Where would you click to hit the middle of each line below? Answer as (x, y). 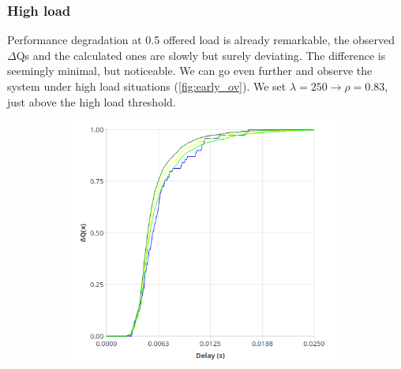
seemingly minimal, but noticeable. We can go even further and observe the (190, 71)
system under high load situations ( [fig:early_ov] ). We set (147, 86)
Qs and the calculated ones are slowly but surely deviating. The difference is (201, 55)
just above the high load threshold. (92, 101)
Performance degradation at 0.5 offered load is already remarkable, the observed (201, 40)
